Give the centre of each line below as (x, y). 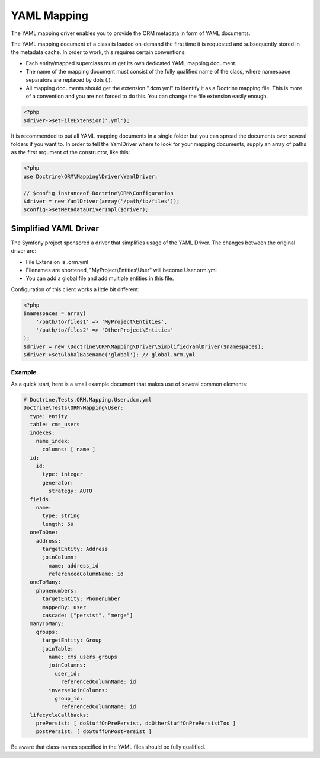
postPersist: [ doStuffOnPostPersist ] (94, 732)
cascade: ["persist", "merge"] (88, 616)
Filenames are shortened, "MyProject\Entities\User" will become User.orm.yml (121, 270)
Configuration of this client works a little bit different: (75, 289)
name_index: (53, 441)
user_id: (67, 673)
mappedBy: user (64, 607)
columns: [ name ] (69, 450)
